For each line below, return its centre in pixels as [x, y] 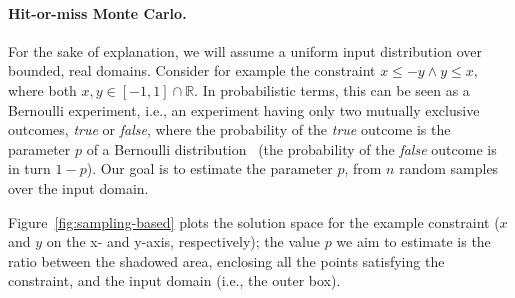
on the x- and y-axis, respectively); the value [183, 241]
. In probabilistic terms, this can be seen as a [332, 89]
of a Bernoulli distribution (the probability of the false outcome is [291, 148]
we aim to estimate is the [413, 241]
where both [42, 89]
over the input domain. [78, 187]
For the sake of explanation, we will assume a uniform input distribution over [245, 50]
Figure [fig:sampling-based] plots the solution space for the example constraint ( [254, 221]
